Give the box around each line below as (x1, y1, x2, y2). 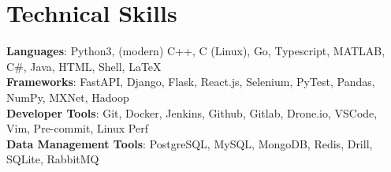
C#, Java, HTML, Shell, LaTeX (6, 58, 162, 74)
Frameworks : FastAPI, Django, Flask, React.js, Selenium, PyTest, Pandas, (6, 73, 375, 90)
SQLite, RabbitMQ (6, 151, 99, 167)
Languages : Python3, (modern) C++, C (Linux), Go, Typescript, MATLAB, (6, 43, 385, 59)
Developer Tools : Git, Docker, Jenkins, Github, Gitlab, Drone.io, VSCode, (6, 104, 378, 121)
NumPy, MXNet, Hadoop (6, 88, 129, 105)
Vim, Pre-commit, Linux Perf (6, 120, 148, 136)
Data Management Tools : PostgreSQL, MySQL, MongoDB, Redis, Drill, (6, 135, 373, 151)
